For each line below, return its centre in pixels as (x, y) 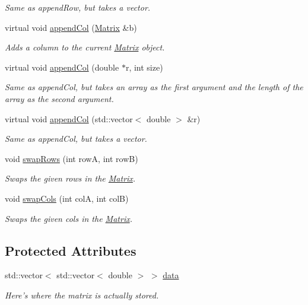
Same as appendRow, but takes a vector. (78, 7)
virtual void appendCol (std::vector (69, 118)
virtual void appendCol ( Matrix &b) (71, 27)
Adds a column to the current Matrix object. (85, 47)
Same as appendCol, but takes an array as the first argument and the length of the (154, 87)
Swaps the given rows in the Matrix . (70, 178)
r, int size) (144, 67)
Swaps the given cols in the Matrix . (69, 218)
